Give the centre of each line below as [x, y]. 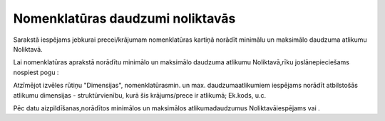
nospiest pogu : [36, 72]
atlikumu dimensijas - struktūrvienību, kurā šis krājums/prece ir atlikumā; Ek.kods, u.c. [140, 95]
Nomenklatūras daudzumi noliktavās [124, 18]
